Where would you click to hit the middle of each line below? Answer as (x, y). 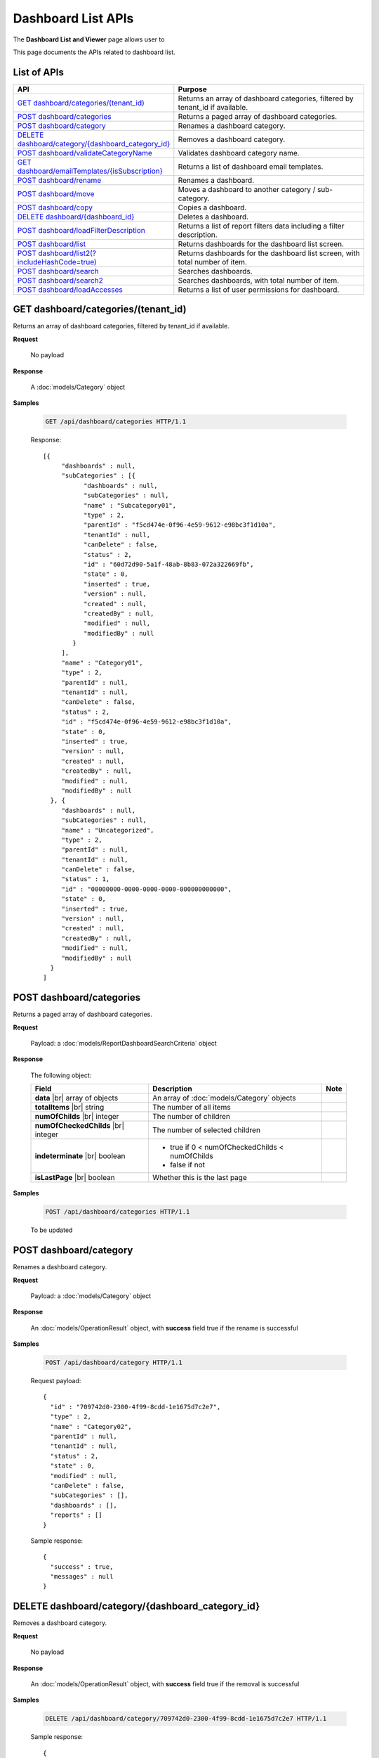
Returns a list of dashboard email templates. (251, 167)
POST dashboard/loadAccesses (70, 290)
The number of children (191, 1117)
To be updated (52, 1230)
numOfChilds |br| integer (77, 1117)
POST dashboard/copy (55, 207)
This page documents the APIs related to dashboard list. (94, 52)
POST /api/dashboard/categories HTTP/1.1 (118, 1212)
